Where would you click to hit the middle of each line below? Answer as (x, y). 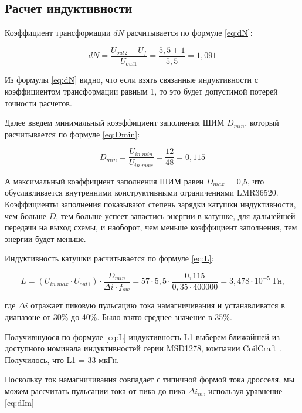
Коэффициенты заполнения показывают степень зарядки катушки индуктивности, (150, 204)
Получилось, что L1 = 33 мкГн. (62, 359)
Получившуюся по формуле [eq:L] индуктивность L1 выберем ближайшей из (142, 336)
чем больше (26, 215)
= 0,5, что (246, 181)
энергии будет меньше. (45, 238)
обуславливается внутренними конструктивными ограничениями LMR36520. (142, 192)
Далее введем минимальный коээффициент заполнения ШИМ (115, 122)
